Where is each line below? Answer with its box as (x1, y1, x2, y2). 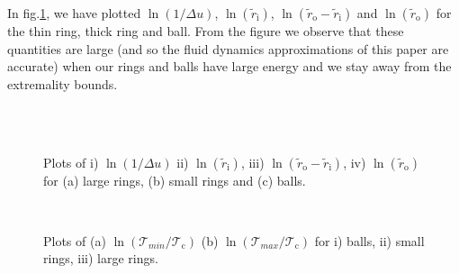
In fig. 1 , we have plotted (7, 4, 141, 22)
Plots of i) (43, 152, 99, 171)
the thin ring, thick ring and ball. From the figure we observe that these (7, 22, 404, 40)
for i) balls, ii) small (314, 231, 425, 250)
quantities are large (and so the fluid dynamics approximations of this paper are (7, 39, 449, 58)
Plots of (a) (43, 231, 106, 250)
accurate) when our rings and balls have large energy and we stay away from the (7, 57, 452, 76)
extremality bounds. (7, 74, 118, 93)
